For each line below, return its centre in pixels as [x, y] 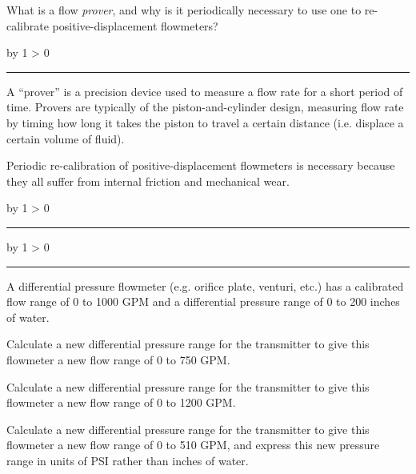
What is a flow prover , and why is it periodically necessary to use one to [184, 10]
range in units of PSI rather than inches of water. [128, 460]
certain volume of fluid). [66, 138]
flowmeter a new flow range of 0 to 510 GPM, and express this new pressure [193, 445]
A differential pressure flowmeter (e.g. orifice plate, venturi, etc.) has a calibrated [205, 285]
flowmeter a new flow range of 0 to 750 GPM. [118, 359]
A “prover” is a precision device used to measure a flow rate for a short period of [205, 91]
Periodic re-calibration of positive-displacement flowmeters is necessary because [201, 165]
